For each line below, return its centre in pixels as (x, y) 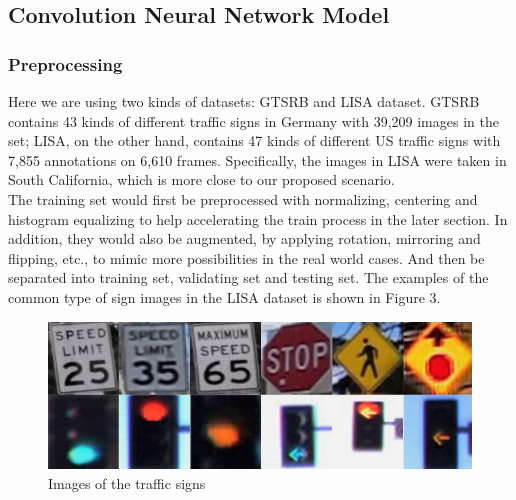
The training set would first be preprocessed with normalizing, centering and (243, 198)
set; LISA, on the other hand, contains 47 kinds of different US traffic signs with (254, 140)
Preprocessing (65, 63)
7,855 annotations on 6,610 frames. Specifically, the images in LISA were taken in (257, 159)
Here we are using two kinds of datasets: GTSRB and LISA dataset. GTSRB (244, 101)
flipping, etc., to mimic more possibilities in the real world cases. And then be (246, 257)
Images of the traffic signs (127, 482)
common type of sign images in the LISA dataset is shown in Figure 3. (224, 296)
